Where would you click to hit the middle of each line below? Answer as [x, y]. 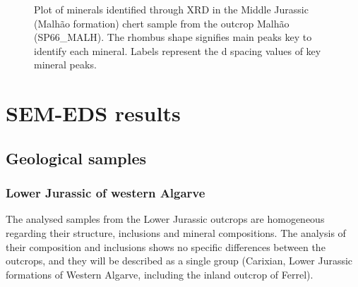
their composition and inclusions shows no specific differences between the [166, 246]
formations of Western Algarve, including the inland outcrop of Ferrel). [160, 274]
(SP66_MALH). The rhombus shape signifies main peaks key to [173, 37]
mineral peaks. [65, 65]
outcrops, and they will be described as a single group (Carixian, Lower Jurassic [179, 261]
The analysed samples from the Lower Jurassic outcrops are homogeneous [165, 219]
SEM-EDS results [93, 113]
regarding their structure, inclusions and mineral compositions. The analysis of [176, 232]
